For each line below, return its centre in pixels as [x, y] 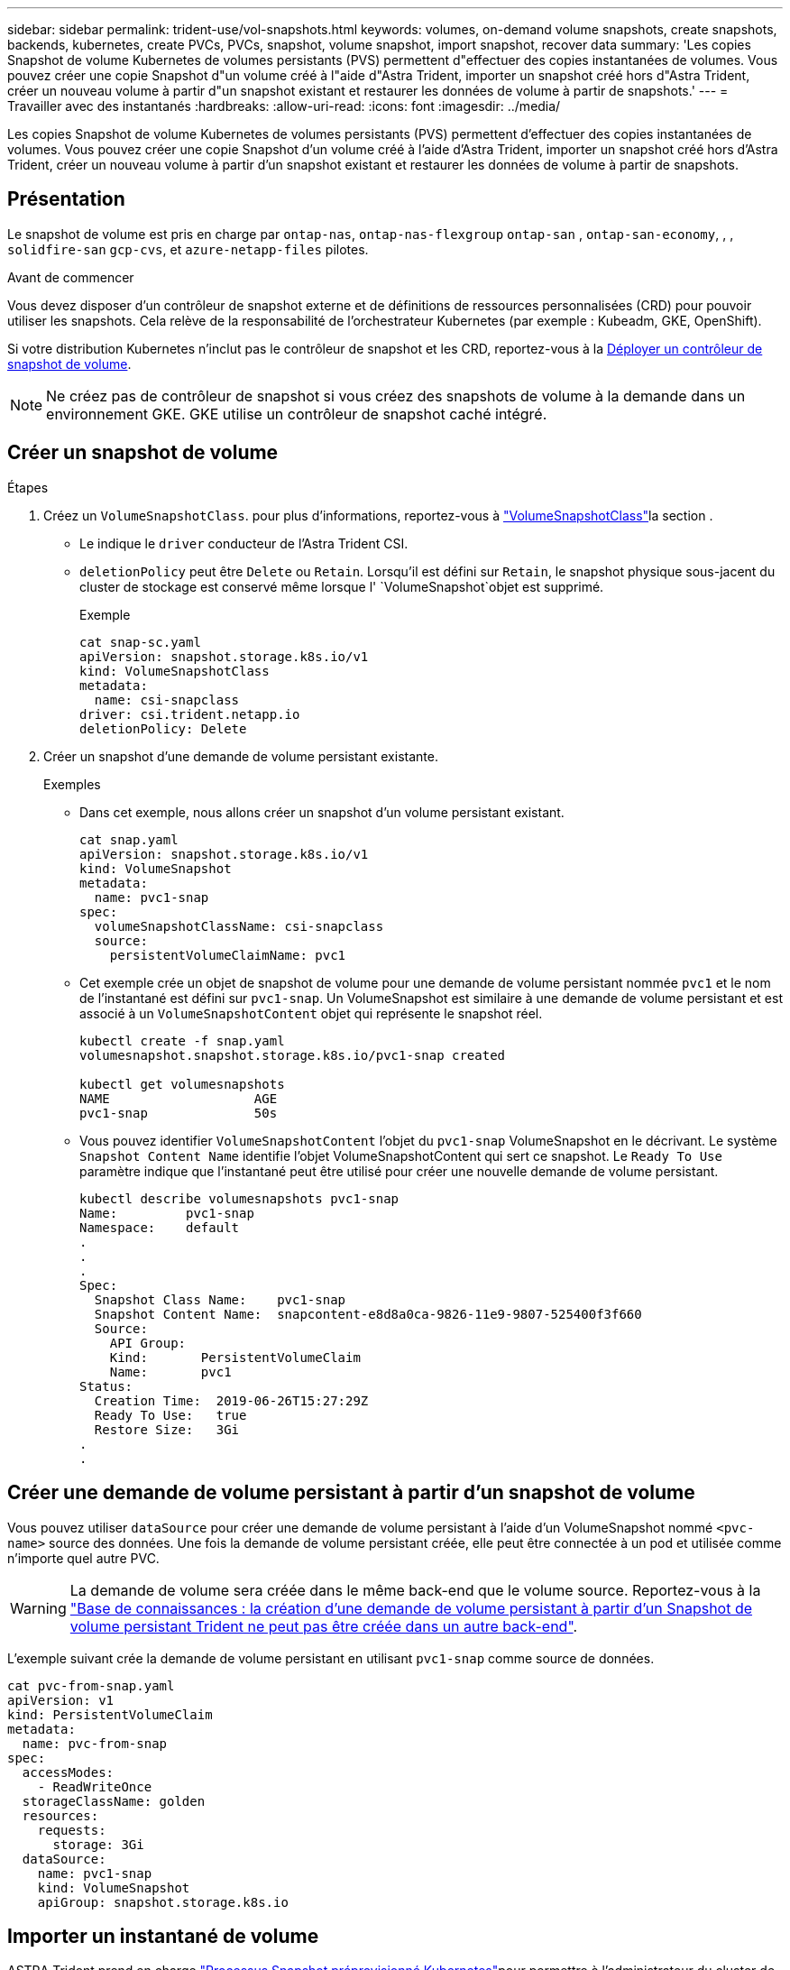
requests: [72, 1830]
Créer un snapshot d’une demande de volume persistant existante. [241, 756]
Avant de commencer [71, 277]
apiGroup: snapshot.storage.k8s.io [163, 1902]
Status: [106, 1386]
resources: [60, 1815]
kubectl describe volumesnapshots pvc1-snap [239, 1198]
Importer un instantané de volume [163, 1936]
